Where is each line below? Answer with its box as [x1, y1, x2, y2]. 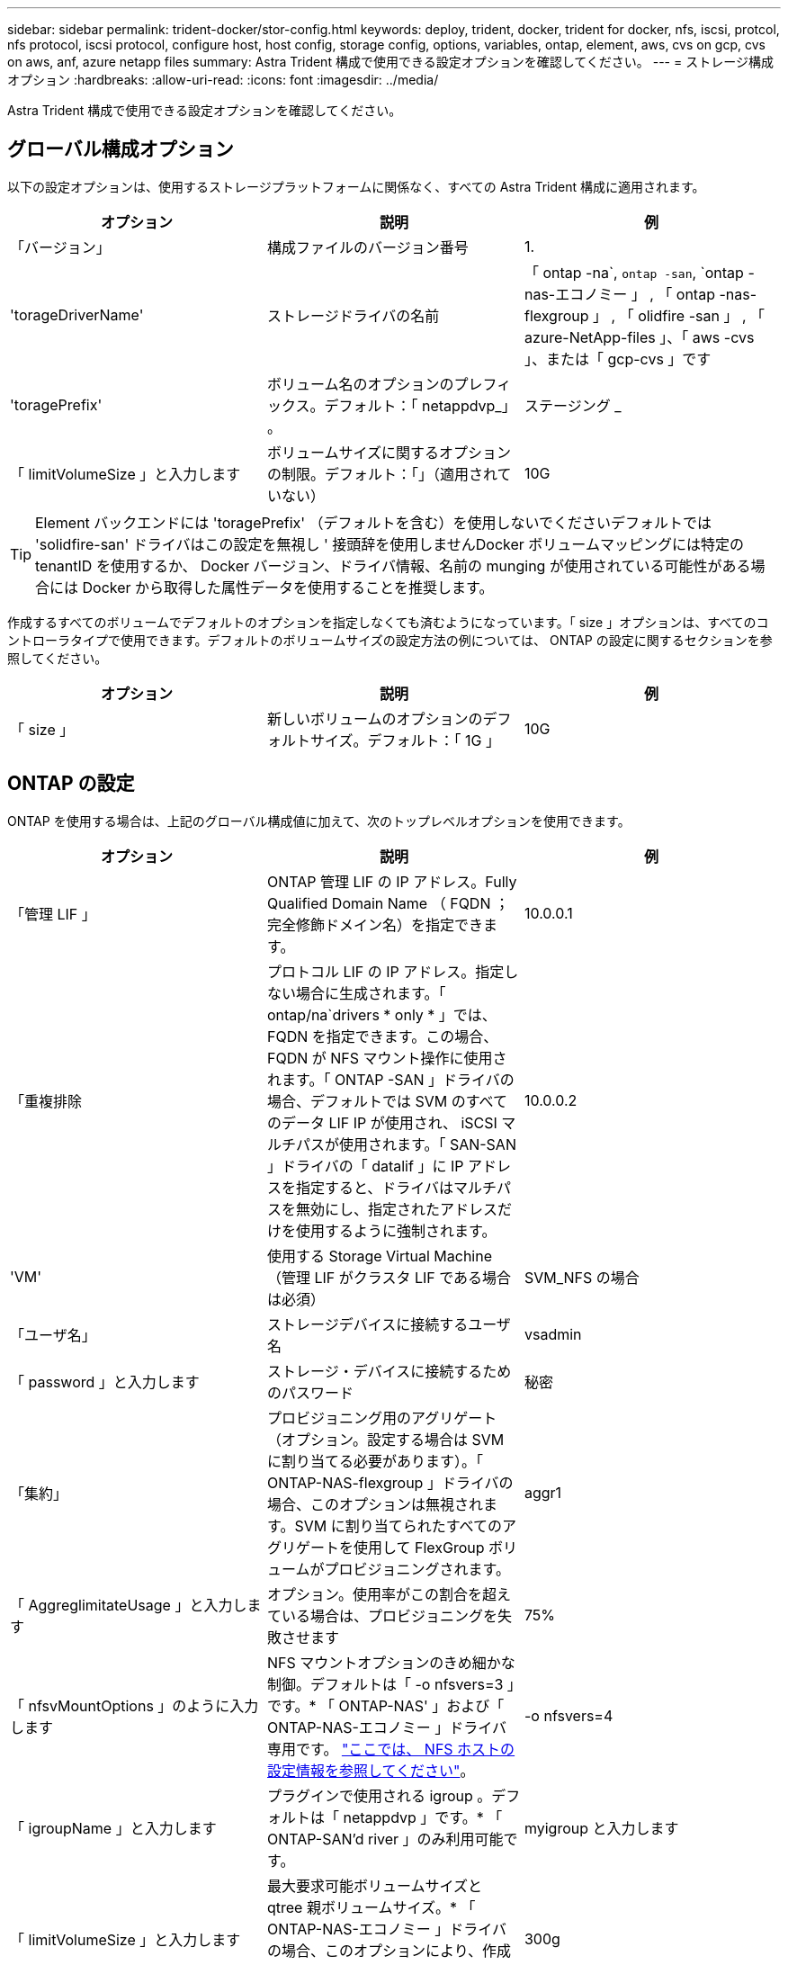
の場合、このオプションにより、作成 [266, 1941, 512, 1960]
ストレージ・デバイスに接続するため [266, 1361, 512, 1380]
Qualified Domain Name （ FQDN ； [266, 893, 509, 912]
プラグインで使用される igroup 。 [266, 1786, 492, 1805]
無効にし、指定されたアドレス [295, 1199, 497, 1218]
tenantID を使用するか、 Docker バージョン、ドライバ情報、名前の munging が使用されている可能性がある [35, 556, 751, 575]
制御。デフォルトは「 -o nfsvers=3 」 [266, 1674, 515, 1693]
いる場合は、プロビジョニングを [281, 1606, 497, 1625]
